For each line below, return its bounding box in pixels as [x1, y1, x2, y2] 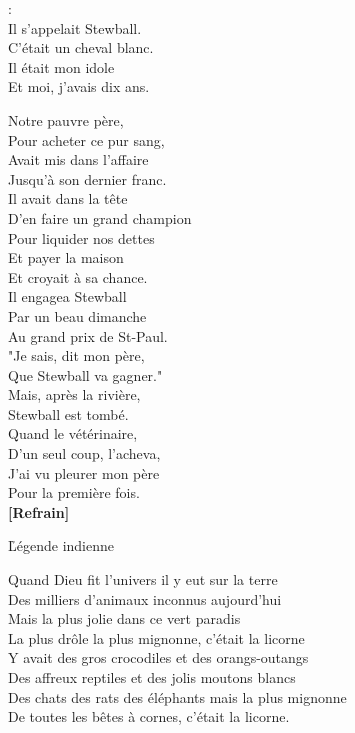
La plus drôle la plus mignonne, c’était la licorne [8, 627, 305, 648]
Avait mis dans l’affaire [8, 149, 149, 170]
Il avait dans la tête [8, 188, 128, 209]
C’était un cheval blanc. [8, 37, 154, 58]
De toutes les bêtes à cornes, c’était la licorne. [8, 706, 290, 727]
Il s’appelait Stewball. [8, 17, 142, 38]
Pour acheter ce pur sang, [8, 129, 165, 150]
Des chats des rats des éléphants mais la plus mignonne [8, 686, 347, 707]
